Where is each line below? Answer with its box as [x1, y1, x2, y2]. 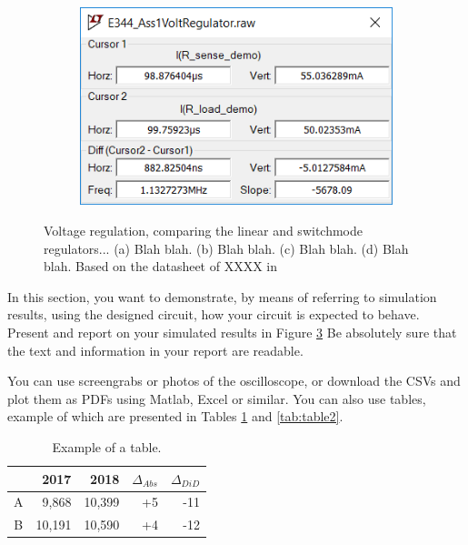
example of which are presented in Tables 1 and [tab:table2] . [7, 407, 344, 426]
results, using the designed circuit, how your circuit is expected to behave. [7, 305, 420, 324]
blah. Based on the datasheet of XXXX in [44, 257, 278, 276]
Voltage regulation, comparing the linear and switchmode [44, 220, 363, 239]
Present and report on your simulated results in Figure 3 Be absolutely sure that [7, 322, 457, 341]
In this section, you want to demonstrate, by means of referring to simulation [7, 287, 437, 306]
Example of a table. [52, 437, 162, 456]
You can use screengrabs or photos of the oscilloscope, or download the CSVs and [7, 371, 461, 390]
